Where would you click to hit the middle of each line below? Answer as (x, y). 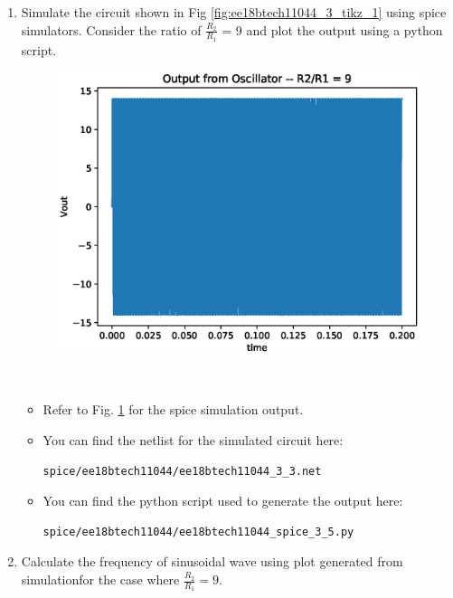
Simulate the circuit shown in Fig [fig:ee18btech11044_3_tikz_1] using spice (234, 12)
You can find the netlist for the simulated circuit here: (193, 440)
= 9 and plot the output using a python (332, 29)
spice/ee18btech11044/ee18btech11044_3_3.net (182, 471)
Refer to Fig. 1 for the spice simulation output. (173, 409)
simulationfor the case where (100, 579)
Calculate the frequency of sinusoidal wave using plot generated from (212, 561)
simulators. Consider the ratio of (111, 29)
